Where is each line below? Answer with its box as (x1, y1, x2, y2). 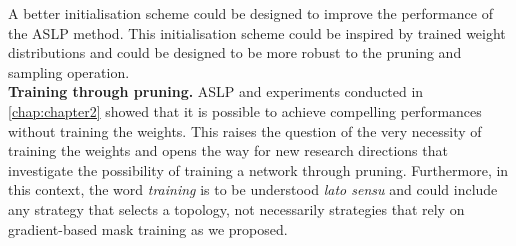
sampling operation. (8, 61, 130, 82)
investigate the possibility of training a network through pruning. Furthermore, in (8, 159, 509, 180)
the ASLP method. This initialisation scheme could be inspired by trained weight (8, 22, 506, 43)
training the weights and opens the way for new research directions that (8, 140, 448, 161)
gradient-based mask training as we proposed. (8, 218, 288, 239)
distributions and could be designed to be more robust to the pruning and (8, 42, 462, 63)
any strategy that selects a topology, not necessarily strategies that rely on (8, 198, 465, 219)
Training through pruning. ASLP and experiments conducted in (8, 81, 424, 102)
